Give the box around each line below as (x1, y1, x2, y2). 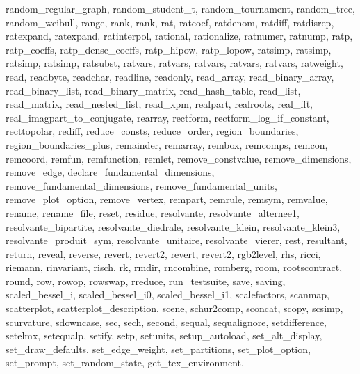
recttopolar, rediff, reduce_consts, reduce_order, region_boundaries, (6, 124, 299, 138)
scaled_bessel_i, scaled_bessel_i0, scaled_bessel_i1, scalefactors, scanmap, (6, 287, 330, 302)
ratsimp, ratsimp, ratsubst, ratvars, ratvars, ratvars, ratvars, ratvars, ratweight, (6, 56, 343, 70)
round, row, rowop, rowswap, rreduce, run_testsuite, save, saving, (6, 273, 286, 288)
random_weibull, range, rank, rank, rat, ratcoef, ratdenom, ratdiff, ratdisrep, (6, 15, 334, 29)
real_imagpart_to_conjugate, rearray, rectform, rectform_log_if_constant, (6, 110, 329, 124)
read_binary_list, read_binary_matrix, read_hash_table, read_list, (6, 83, 301, 97)
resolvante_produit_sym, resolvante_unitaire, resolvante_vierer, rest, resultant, (6, 233, 347, 247)
